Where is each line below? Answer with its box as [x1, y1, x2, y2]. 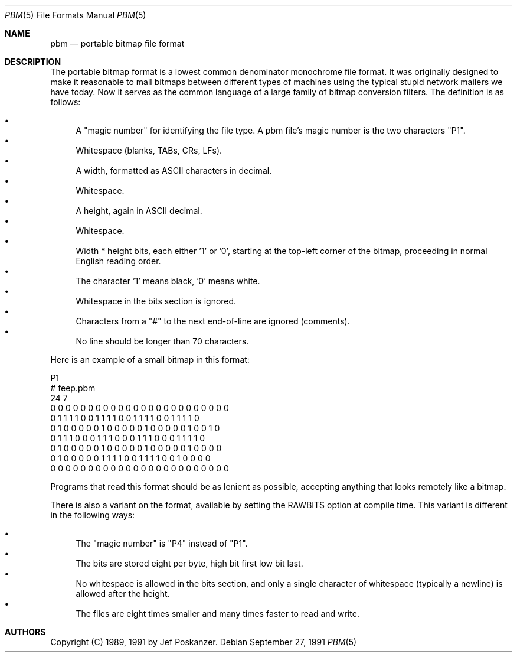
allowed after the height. [76, 588, 170, 599]
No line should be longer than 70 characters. [76, 336, 249, 346]
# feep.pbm [50, 383, 96, 393]
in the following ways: [50, 510, 135, 520]
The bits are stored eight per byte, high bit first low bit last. [76, 558, 303, 568]
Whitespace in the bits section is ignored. [76, 296, 237, 306]
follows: [50, 97, 81, 107]
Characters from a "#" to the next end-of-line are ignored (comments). [76, 316, 350, 326]
